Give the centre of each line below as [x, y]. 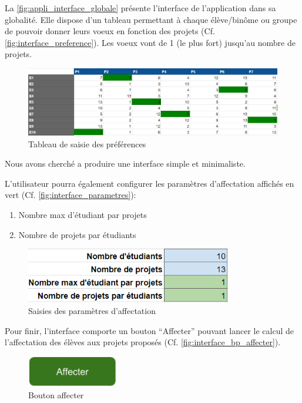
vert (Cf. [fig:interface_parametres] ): [71, 195]
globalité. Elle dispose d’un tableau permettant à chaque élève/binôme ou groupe [151, 19]
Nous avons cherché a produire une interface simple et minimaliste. [125, 163]
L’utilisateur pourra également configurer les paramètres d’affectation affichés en [150, 183]
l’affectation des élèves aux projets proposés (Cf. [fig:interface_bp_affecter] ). [143, 342]
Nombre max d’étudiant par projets [83, 214]
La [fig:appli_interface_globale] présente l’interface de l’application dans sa [140, 8]
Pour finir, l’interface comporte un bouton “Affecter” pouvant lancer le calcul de [149, 330]
